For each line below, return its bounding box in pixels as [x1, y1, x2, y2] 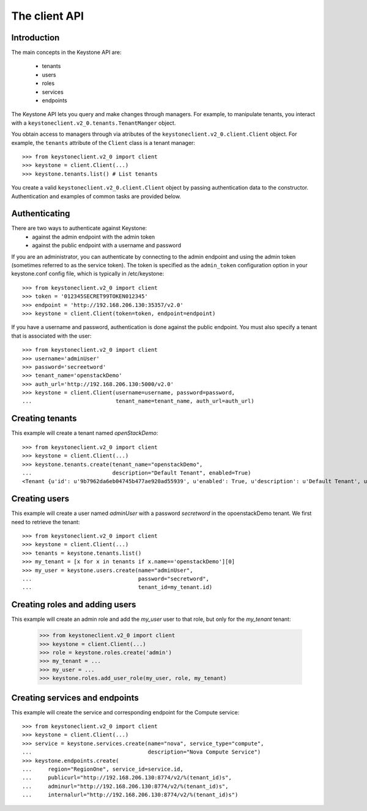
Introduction [11, 32, 60, 43]
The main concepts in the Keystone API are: [11, 49, 122, 56]
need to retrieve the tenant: [11, 518, 80, 525]
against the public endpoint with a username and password [32, 242, 182, 249]
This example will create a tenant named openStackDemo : [11, 429, 158, 437]
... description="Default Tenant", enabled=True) [22, 469, 251, 476]
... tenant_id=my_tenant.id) [22, 584, 213, 591]
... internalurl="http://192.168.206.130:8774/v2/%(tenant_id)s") [22, 791, 239, 798]
